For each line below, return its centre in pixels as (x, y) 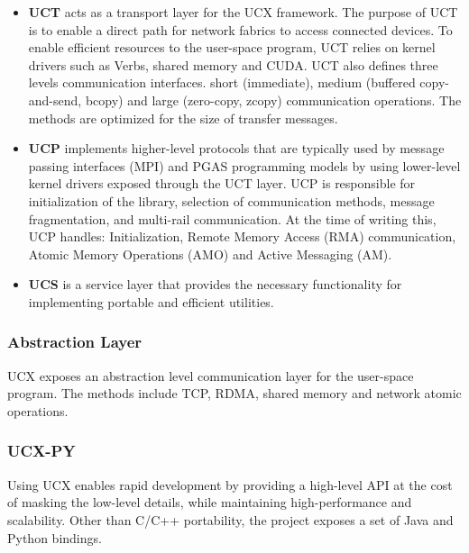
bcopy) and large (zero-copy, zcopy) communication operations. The (273, 100)
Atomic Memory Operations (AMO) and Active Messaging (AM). (210, 254)
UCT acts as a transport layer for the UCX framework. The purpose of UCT (243, 12)
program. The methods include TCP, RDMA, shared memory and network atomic (234, 393)
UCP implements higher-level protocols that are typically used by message (236, 148)
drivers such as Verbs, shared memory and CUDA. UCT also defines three (233, 64)
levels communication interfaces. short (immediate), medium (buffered (222, 82)
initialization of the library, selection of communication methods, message (231, 200)
